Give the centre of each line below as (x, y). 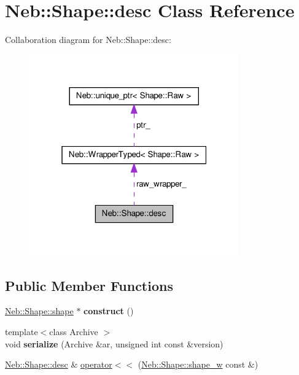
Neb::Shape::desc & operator (59, 364)
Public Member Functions (89, 285)
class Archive (74, 331)
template (21, 331)
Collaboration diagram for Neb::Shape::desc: (88, 40)
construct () (109, 311)
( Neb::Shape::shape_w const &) (198, 364)
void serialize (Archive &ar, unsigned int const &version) (114, 343)
